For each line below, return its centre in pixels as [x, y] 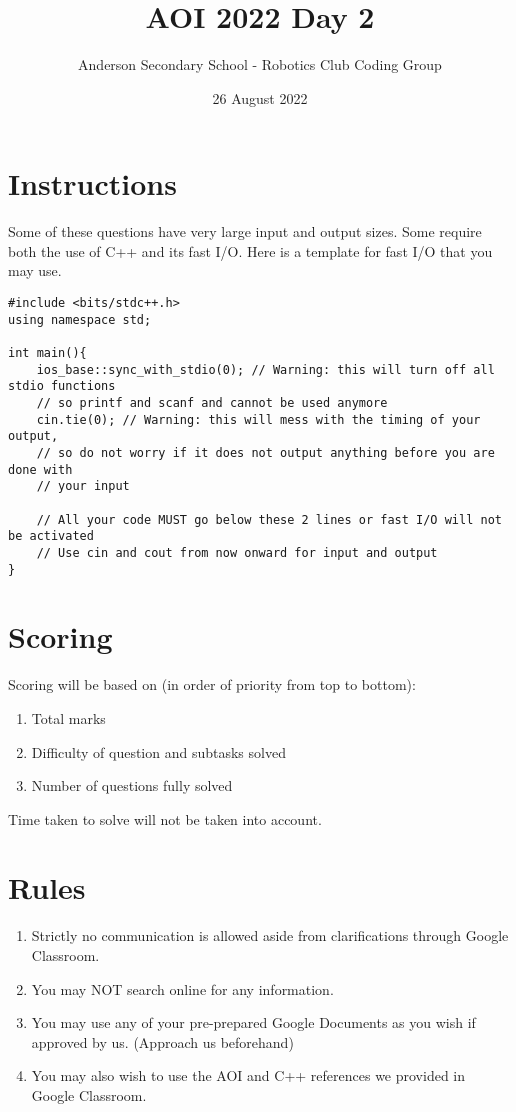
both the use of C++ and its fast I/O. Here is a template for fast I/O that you [250, 250]
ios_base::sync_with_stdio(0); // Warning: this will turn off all [265, 369]
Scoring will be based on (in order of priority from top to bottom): [212, 684]
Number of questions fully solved [132, 785]
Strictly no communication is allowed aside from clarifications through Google [270, 935]
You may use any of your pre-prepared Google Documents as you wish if [253, 1022]
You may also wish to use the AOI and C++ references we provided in [248, 1075]
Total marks [68, 717]
